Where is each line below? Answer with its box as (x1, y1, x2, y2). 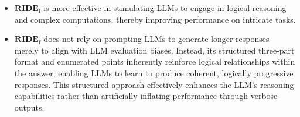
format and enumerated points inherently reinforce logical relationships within (14, 55, 295, 68)
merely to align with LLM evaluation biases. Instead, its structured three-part (14, 44, 295, 56)
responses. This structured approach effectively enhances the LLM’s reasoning (14, 78, 294, 90)
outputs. (14, 101, 45, 113)
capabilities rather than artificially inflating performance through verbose (14, 90, 278, 102)
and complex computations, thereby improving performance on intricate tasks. (14, 13, 296, 25)
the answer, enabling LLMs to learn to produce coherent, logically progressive (14, 66, 294, 79)
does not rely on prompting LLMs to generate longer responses (43, 33, 270, 45)
